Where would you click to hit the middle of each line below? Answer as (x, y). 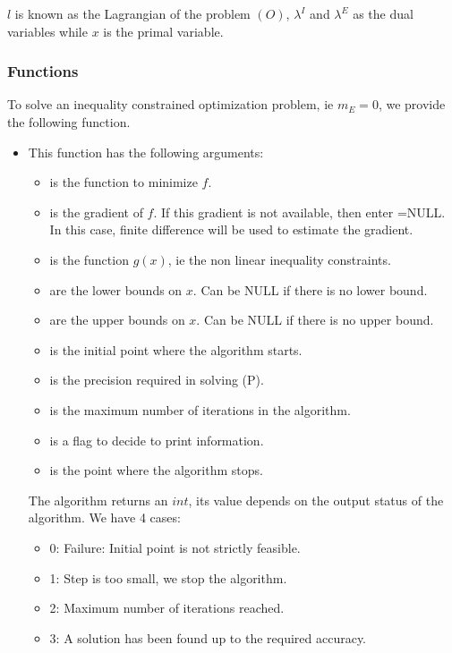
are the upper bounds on (117, 320)
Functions (43, 71)
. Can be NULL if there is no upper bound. (315, 320)
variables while (47, 31)
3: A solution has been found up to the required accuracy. (208, 637)
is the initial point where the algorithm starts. (176, 349)
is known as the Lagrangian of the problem (132, 13)
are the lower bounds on (116, 289)
